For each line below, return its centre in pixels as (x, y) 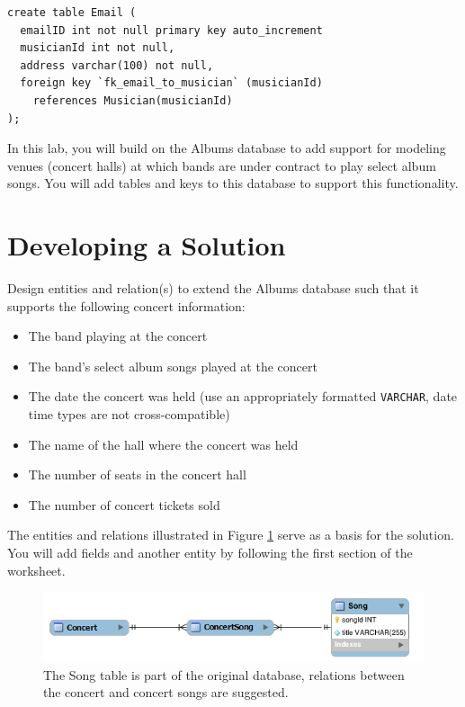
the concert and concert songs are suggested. (166, 692)
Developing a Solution (147, 245)
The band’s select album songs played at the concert (173, 366)
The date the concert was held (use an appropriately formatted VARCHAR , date (243, 396)
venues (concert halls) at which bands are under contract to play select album (222, 165)
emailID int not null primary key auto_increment (171, 30)
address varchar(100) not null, (117, 65)
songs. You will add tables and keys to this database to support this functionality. (233, 183)
